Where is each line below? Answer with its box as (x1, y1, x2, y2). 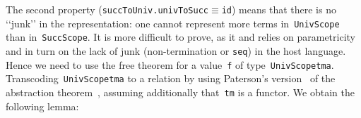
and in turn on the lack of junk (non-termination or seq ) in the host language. (6, 43, 346, 58)
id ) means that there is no (221, 2, 336, 16)
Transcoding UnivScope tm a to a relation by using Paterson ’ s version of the (6, 71, 336, 86)
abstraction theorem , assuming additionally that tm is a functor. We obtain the (6, 84, 355, 99)
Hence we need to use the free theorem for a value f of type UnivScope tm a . (6, 57, 334, 72)
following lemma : (6, 98, 79, 113)
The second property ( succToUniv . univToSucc (6, 2, 209, 16)
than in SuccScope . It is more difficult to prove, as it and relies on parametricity (6, 29, 355, 44)
